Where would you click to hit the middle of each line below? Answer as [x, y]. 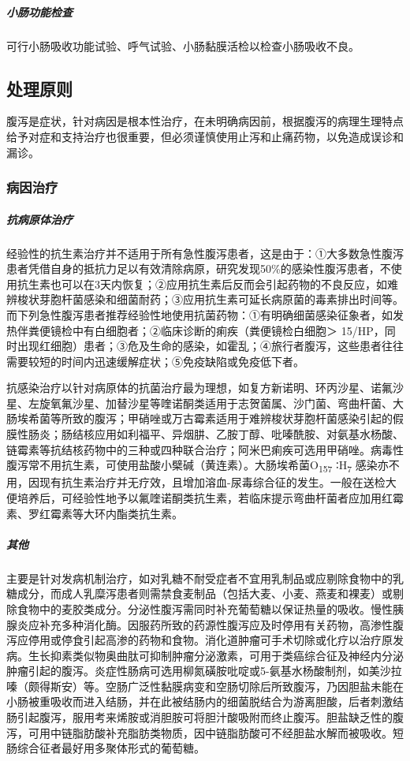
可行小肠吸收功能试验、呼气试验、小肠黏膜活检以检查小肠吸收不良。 [183, 45]
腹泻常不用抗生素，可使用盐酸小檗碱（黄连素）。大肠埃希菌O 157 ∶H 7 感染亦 [198, 466]
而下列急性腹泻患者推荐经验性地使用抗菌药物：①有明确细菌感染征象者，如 [199, 314]
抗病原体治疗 [39, 219]
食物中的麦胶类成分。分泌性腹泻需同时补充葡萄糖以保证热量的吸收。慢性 [205, 608]
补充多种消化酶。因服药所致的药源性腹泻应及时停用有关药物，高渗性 [216, 624]
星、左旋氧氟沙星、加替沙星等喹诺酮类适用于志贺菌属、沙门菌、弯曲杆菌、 [199, 403]
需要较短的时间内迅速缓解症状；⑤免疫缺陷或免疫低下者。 [155, 361]
